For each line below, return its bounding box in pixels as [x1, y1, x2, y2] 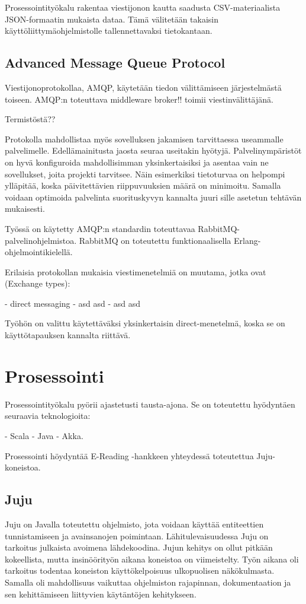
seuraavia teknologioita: [5, 409, 91, 422]
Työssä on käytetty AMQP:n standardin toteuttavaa [5, 222, 195, 234]
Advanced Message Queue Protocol [5, 53, 226, 72]
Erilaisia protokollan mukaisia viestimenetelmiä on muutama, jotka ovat [5, 265, 266, 278]
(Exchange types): [5, 277, 70, 290]
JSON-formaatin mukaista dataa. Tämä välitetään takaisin [5, 12, 219, 25]
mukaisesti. [5, 202, 45, 215]
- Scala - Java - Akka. [5, 429, 83, 441]
